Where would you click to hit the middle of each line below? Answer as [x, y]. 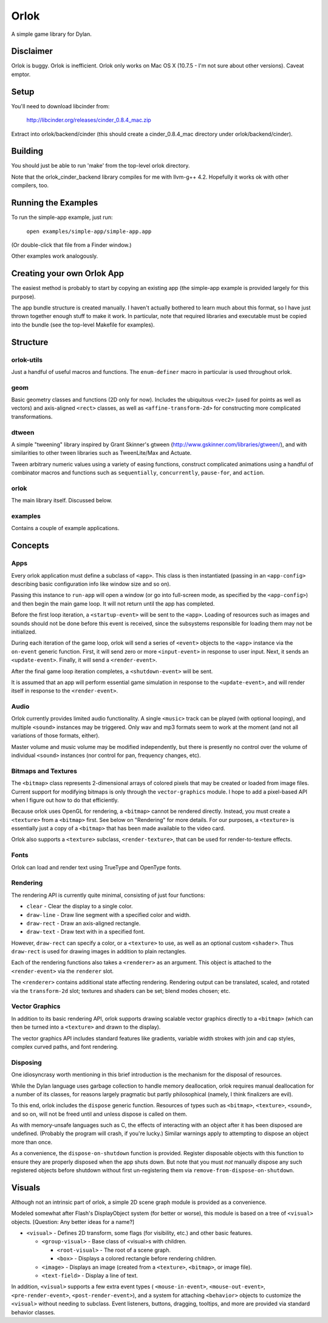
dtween [23, 432]
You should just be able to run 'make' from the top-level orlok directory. [101, 166]
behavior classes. [33, 1312]
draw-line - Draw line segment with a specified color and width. [109, 914]
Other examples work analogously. [55, 256]
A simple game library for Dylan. [52, 34]
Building [27, 151]
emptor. [21, 74]
